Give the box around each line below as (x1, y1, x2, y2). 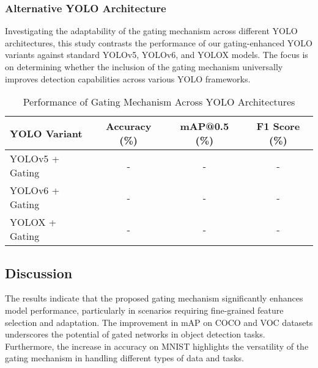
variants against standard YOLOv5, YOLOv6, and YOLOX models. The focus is (5, 48, 308, 61)
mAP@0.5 (180, 119, 229, 134)
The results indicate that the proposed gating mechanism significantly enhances (5, 292, 303, 305)
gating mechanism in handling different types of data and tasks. (5, 352, 244, 364)
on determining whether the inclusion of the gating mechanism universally (5, 60, 283, 73)
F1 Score (256, 119, 300, 134)
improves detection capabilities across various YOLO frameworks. (5, 72, 251, 85)
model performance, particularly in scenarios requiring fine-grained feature (5, 303, 284, 316)
